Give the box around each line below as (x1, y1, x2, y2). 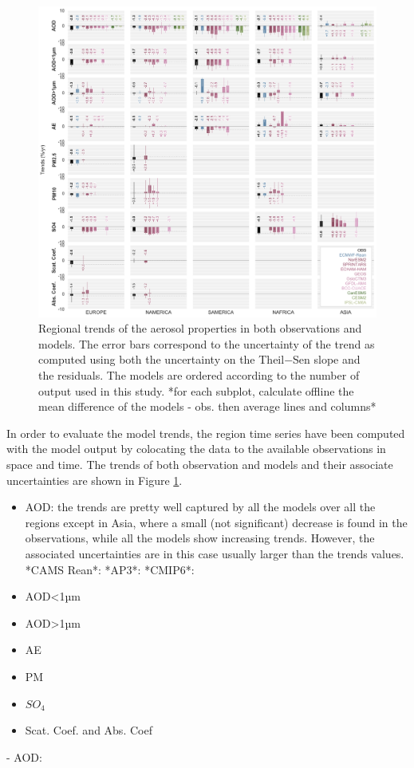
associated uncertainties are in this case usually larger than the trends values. (25, 545, 404, 561)
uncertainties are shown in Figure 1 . (6, 471, 183, 488)
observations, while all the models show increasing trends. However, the (25, 530, 375, 546)
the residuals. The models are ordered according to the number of (38, 367, 360, 383)
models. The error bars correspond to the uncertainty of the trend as (38, 335, 375, 352)
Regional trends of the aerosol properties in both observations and (38, 320, 362, 337)
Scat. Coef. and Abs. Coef (25, 722, 152, 738)
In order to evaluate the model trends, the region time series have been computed (6, 424, 405, 441)
